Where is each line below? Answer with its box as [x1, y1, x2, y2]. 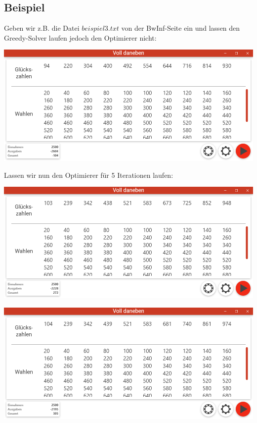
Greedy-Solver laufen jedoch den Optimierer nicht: [4, 32, 157, 43]
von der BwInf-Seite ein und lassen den [121, 23, 240, 33]
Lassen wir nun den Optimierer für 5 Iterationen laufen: [4, 169, 173, 180]
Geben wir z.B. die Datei [4, 23, 80, 33]
